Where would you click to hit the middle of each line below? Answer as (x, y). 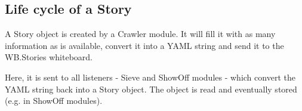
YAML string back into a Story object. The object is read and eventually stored (151, 89)
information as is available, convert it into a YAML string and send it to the (144, 45)
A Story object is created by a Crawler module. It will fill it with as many (140, 34)
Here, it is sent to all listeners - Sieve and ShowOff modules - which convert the (150, 77)
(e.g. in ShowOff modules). (54, 101)
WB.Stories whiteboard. (49, 57)
